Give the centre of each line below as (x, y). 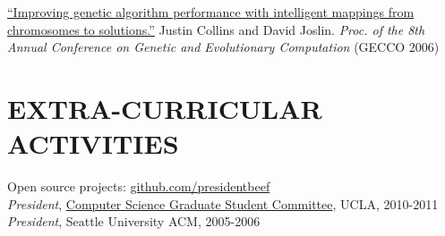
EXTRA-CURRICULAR (165, 108)
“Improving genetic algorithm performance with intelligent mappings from (211, 12)
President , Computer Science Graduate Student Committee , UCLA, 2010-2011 (223, 203)
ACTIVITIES (93, 143)
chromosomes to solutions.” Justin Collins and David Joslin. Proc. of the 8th (216, 29)
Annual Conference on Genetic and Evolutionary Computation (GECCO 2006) (223, 47)
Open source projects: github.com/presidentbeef (139, 186)
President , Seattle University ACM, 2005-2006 (134, 221)
